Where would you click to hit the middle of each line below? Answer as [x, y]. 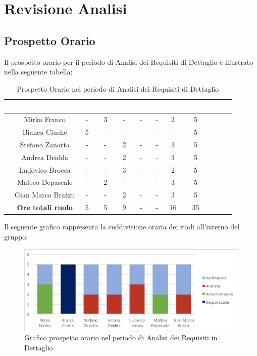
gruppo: [16, 236]
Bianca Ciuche [45, 132]
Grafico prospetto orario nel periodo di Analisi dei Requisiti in [121, 338]
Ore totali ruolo [45, 207]
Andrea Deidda [45, 157]
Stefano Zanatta [45, 144]
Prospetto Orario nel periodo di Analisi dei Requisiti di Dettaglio [118, 88]
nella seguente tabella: [38, 72]
